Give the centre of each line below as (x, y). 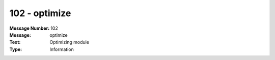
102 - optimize (40, 13)
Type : (16, 49)
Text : (15, 42)
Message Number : (30, 28)
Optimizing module (69, 42)
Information (62, 49)
